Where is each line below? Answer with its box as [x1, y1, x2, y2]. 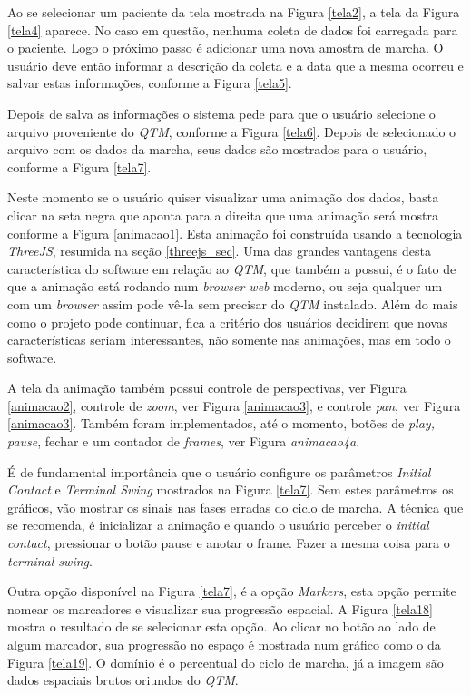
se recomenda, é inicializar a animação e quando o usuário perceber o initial [7, 515, 429, 534]
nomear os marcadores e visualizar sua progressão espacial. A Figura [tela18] [7, 599, 433, 618]
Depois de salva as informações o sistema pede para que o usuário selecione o [7, 103, 436, 122]
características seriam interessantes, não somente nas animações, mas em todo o [7, 330, 451, 349]
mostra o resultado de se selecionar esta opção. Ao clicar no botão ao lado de [7, 617, 436, 636]
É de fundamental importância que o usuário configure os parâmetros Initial [7, 462, 431, 481]
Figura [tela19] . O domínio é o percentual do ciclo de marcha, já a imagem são [7, 652, 444, 671]
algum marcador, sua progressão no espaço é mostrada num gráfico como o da [7, 635, 441, 653]
